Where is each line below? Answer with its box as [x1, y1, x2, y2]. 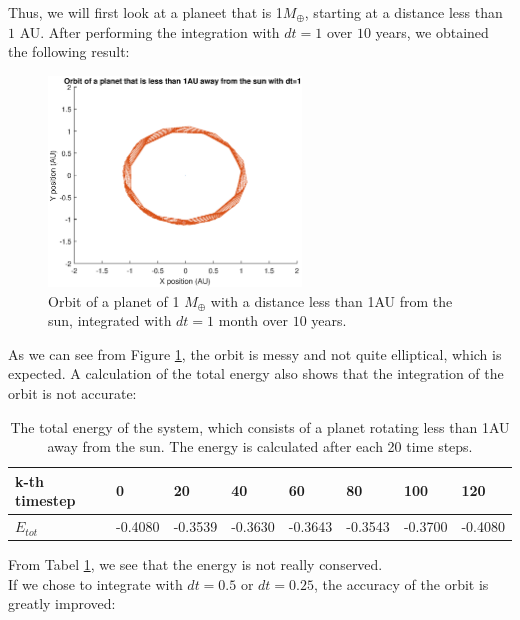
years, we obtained [375, 21, 489, 42]
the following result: [8, 41, 130, 62]
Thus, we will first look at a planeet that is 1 [8, 2, 283, 22]
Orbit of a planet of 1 [48, 290, 180, 311]
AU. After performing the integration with [19, 21, 280, 42]
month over [218, 310, 288, 331]
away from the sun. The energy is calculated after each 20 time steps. [47, 436, 473, 457]
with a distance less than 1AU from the [210, 290, 453, 311]
